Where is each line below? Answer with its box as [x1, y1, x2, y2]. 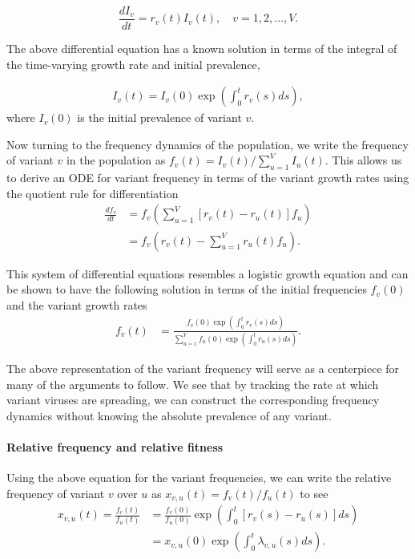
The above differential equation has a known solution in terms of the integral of [6, 40, 397, 57]
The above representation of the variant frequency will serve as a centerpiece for [6, 359, 400, 376]
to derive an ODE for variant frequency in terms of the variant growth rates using [6, 169, 409, 186]
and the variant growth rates [6, 296, 147, 313]
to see [300, 484, 328, 501]
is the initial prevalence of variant [77, 109, 242, 126]
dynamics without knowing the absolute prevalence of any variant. [6, 407, 332, 423]
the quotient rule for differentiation [6, 184, 179, 201]
